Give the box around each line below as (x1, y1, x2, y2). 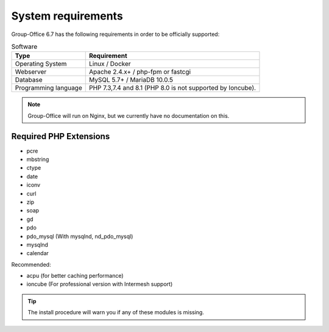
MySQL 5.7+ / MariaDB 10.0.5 (88, 76, 174, 84)
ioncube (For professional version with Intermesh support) (26, 281, 173, 288)
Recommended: (11, 261, 51, 268)
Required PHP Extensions (11, 131, 110, 142)
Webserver (15, 68, 47, 76)
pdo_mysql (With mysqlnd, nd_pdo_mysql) (26, 233, 133, 240)
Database (15, 76, 43, 84)
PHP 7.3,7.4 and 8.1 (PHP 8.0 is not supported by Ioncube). (88, 84, 256, 92)
